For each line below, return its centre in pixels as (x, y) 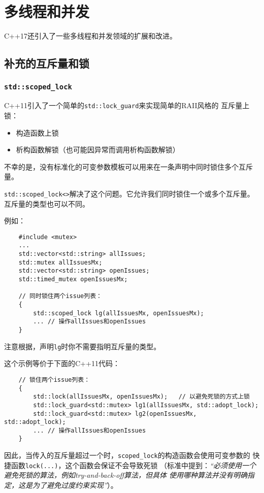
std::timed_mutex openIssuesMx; (73, 280)
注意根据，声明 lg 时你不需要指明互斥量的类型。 (82, 346)
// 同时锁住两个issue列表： (60, 296)
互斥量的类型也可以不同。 (47, 203)
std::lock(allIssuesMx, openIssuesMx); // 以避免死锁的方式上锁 (142, 397)
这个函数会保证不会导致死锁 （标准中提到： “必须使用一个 (160, 465)
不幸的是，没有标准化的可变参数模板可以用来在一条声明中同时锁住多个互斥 (128, 166)
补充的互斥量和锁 (47, 63)
